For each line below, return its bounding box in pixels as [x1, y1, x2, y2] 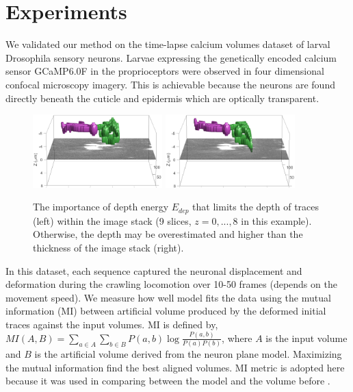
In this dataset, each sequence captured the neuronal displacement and [5, 263, 302, 278]
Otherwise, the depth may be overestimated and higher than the [33, 227, 303, 241]
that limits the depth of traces [192, 199, 319, 214]
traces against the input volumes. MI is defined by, [5, 317, 218, 331]
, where [222, 330, 252, 345]
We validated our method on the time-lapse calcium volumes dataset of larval [5, 37, 330, 51]
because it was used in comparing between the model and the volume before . [5, 373, 330, 388]
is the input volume [265, 330, 348, 345]
